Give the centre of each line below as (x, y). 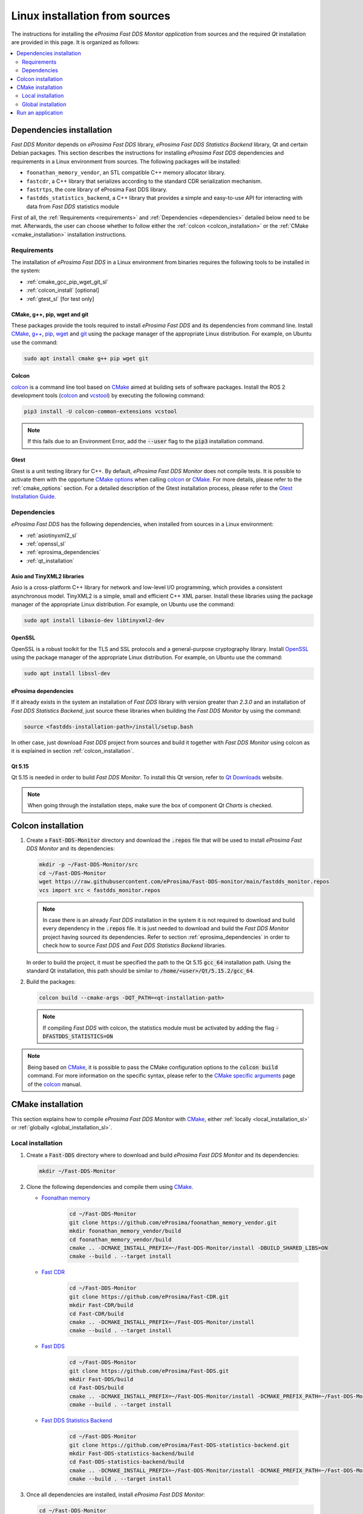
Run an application (40, 113)
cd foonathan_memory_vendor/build (120, 1239)
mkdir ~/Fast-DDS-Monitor (77, 1171)
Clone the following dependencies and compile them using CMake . (110, 1187)
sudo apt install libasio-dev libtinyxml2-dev (94, 620)
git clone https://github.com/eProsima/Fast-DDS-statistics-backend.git (179, 1445)
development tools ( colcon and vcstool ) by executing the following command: (108, 395)
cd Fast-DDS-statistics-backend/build (127, 1462)
